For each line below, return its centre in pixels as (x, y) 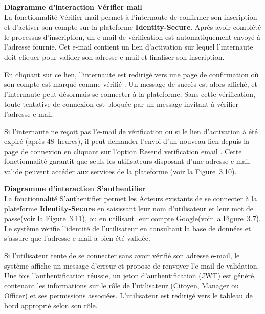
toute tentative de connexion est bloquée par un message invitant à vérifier (122, 104)
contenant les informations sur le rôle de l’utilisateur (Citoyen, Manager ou (122, 285)
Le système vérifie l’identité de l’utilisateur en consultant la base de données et (128, 228)
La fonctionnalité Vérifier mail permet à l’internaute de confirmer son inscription (131, 17)
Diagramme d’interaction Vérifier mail (73, 7)
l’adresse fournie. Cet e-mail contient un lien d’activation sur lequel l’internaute (129, 47)
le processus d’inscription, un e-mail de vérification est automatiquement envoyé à (132, 37)
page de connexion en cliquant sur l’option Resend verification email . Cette (123, 151)
